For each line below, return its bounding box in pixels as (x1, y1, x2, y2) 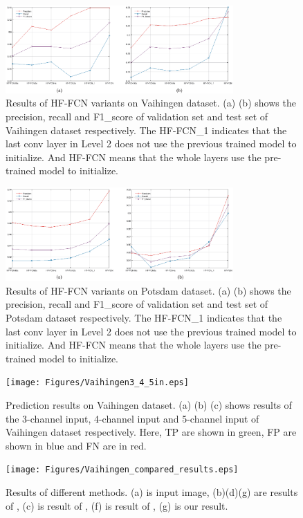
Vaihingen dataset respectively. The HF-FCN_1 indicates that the (6, 122, 287, 137)
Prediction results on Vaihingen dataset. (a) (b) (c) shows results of (6, 397, 292, 411)
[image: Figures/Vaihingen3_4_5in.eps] (6, 378, 189, 388)
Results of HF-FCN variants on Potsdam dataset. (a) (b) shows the (6, 283, 291, 297)
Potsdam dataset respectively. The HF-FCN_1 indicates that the (6, 310, 282, 324)
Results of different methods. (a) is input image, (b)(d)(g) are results (6, 485, 298, 499)
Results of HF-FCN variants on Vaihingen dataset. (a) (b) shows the (6, 95, 296, 110)
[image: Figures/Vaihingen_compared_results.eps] (6, 465, 239, 475)
